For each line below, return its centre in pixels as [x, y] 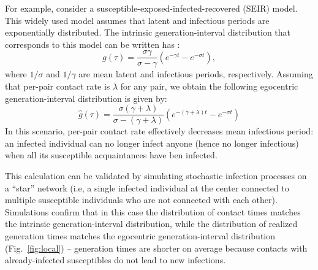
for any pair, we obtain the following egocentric [209, 86]
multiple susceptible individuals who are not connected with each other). [141, 200]
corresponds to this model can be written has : [93, 44]
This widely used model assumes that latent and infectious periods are [137, 20]
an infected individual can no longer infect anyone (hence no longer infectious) [152, 143]
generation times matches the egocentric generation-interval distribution [140, 236]
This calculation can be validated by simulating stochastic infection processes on [156, 176]
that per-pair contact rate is [58, 86]
